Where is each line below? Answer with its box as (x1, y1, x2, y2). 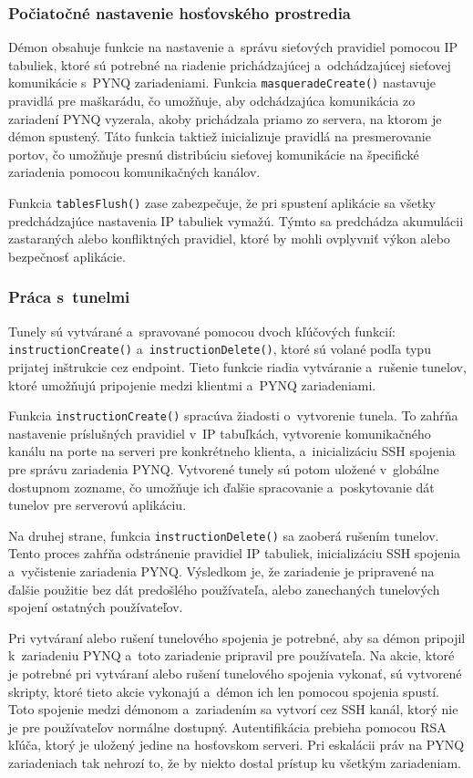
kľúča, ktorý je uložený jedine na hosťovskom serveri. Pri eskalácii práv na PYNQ (8, 735, 465, 754)
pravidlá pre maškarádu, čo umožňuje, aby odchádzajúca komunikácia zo (8, 91, 416, 110)
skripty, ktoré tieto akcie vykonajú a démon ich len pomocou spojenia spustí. (8, 681, 439, 700)
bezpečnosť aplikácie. (8, 246, 126, 265)
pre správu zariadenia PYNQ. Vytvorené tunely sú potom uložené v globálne (8, 459, 439, 478)
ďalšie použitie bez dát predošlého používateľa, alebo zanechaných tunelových (8, 579, 440, 598)
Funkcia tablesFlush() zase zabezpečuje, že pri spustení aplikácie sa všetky (8, 193, 436, 213)
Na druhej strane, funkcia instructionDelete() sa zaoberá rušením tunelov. (8, 525, 439, 545)
